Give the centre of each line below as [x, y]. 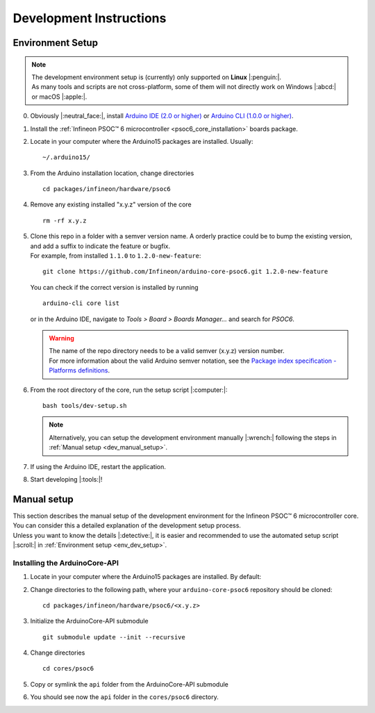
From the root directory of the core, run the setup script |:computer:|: [129, 390]
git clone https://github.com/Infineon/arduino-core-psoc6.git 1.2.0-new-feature [185, 272]
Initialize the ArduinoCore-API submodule [89, 621]
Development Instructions [90, 18]
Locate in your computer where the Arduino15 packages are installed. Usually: [142, 141]
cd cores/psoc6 [68, 669]
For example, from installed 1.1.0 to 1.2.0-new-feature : [116, 256]
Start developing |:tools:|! [66, 479]
